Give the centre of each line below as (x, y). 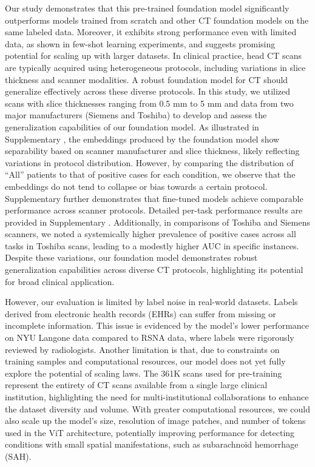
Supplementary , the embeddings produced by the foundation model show (142, 139)
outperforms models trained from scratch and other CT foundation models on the (157, 20)
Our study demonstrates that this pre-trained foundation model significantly (147, 8)
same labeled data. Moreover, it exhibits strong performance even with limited (151, 32)
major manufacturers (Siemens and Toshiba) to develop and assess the (136, 115)
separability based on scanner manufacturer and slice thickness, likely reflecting (152, 151)
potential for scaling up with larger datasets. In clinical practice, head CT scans (153, 55)
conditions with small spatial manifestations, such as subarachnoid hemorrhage (152, 444)
